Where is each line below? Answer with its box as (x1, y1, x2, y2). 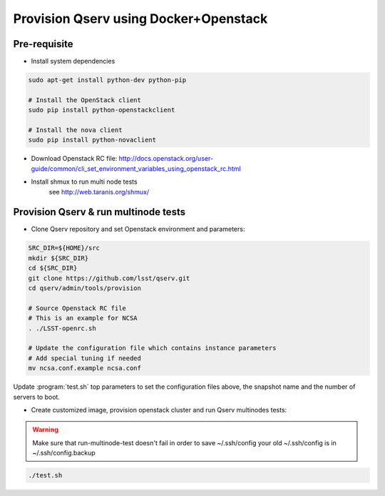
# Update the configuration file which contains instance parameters (28, 344, 277, 352)
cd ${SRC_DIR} (28, 264, 78, 272)
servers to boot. (13, 392, 61, 401)
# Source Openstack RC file (28, 304, 126, 312)
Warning (32, 425, 58, 434)
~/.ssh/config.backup (32, 449, 96, 457)
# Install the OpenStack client (28, 96, 142, 104)
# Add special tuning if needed (28, 354, 142, 362)
